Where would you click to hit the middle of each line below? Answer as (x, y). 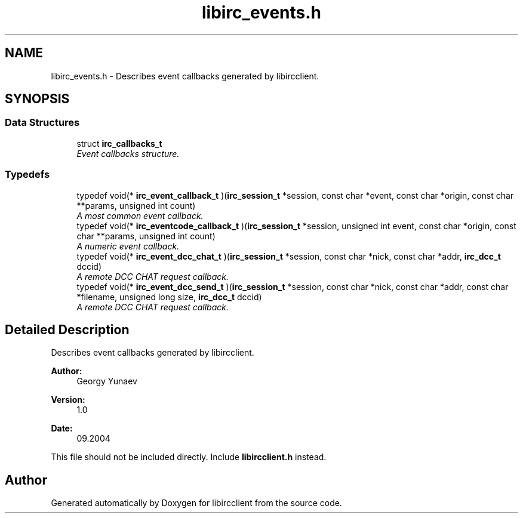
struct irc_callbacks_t (119, 143)
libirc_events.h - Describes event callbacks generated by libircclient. (185, 76)
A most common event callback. (140, 215)
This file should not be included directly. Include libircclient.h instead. (189, 457)
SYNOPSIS (37, 99)
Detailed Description (67, 329)
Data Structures (42, 123)
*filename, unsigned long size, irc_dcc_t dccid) (169, 297)
